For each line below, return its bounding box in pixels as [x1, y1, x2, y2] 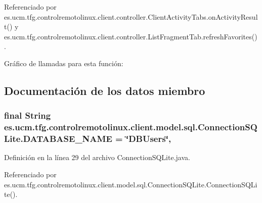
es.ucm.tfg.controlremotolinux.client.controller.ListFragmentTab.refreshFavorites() [4, 31, 257, 41]
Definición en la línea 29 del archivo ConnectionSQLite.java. [4, 152, 190, 163]
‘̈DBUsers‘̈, [125, 132, 171, 145]
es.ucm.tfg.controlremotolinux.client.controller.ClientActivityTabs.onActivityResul [4, 11, 258, 22]
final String [4, 109, 51, 122]
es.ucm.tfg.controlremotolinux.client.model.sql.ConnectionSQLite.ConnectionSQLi [4, 179, 257, 189]
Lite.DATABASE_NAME [4, 132, 112, 145]
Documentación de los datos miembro [4, 82, 205, 98]
